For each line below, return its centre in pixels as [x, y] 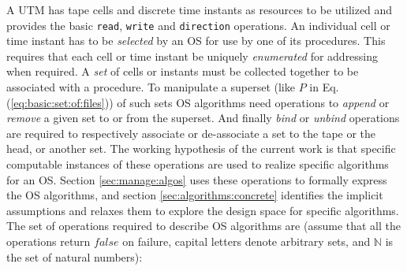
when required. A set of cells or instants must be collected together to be [183, 71]
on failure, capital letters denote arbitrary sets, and [246, 241]
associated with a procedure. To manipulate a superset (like [151, 87]
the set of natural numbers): [75, 256]
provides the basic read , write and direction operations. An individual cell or [198, 25]
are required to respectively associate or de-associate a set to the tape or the [191, 133]
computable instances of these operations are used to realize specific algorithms [198, 164]
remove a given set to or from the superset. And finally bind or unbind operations [203, 118]
